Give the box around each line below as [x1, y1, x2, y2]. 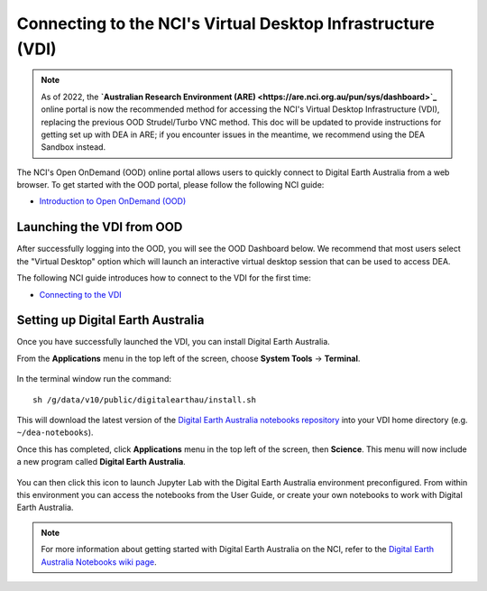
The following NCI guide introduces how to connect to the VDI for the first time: [16, 272, 311, 283]
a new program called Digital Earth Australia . [16, 457, 187, 467]
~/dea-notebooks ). [16, 427, 94, 438]
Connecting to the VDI [39, 289, 122, 300]
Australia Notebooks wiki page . [41, 556, 157, 568]
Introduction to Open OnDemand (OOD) [39, 196, 187, 207]
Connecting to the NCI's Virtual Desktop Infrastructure [16, 14, 435, 33]
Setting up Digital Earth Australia [16, 312, 205, 328]
